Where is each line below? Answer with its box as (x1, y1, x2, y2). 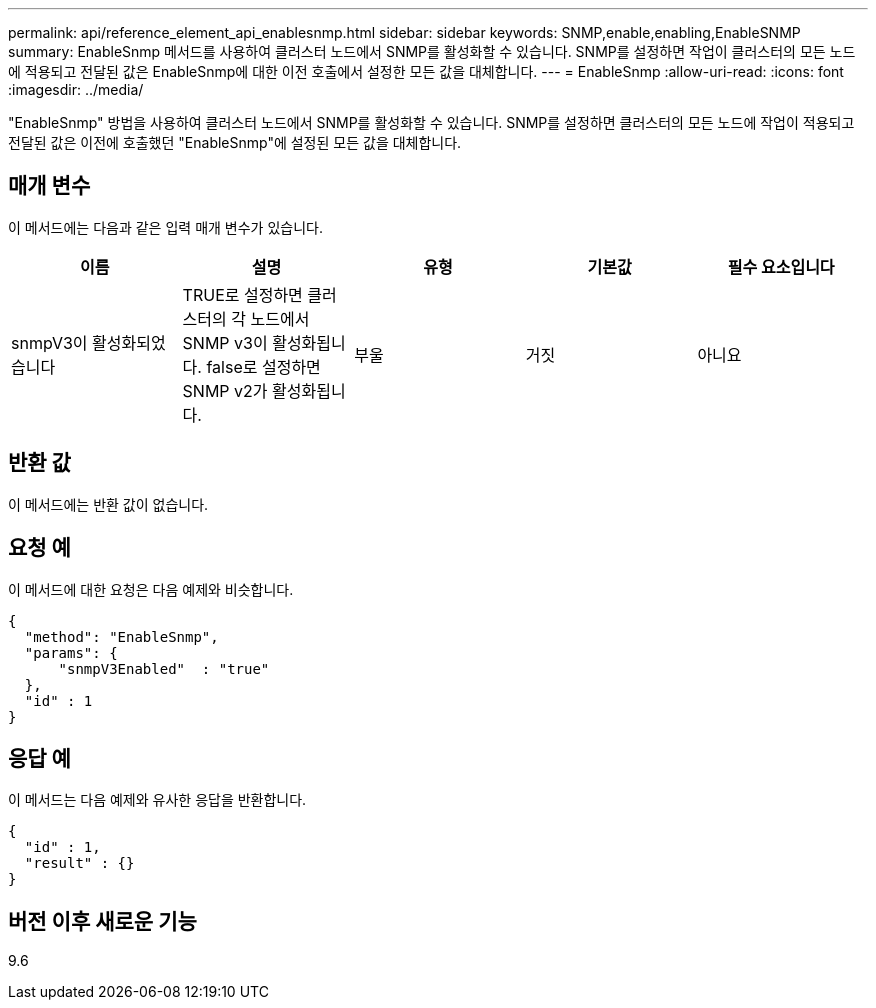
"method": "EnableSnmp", (24, 628, 219, 645)
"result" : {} (24, 855, 135, 872)
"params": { (24, 644, 118, 661)
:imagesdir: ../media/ (8, 81, 144, 98)
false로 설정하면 (206, 356, 321, 377)
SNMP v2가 (182, 380, 268, 401)
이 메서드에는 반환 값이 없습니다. (8, 495, 209, 513)
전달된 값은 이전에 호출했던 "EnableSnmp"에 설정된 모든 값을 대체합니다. (8, 134, 462, 151)
